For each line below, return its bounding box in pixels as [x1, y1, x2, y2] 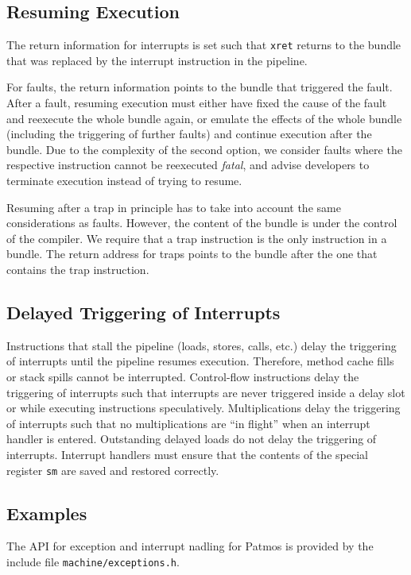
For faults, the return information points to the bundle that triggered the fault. [6, 79, 393, 95]
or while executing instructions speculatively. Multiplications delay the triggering [6, 399, 401, 416]
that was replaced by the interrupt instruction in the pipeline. [6, 52, 308, 68]
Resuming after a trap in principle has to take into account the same [6, 199, 341, 215]
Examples [6, 500, 87, 525]
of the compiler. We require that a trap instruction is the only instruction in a [6, 230, 387, 246]
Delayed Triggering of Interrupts [6, 299, 281, 324]
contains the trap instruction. [6, 260, 149, 277]
